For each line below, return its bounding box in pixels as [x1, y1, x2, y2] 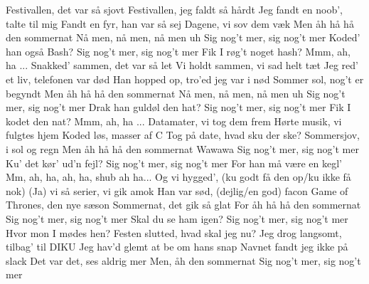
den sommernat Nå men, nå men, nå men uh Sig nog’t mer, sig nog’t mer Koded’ [6, 30, 360, 45]
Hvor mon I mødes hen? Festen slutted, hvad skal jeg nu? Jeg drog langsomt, [6, 225, 342, 240]
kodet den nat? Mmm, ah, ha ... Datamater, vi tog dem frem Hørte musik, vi [6, 113, 342, 128]
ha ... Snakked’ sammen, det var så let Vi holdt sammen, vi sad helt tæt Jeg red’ [6, 58, 358, 73]
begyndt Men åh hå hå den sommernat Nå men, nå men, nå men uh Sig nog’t [6, 85, 346, 100]
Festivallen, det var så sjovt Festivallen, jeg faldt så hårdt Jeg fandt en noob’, [6, 2, 343, 16]
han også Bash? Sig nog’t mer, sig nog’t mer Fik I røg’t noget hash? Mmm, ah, [6, 43, 351, 58]
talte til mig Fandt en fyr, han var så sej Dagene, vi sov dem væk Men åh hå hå [6, 16, 354, 31]
